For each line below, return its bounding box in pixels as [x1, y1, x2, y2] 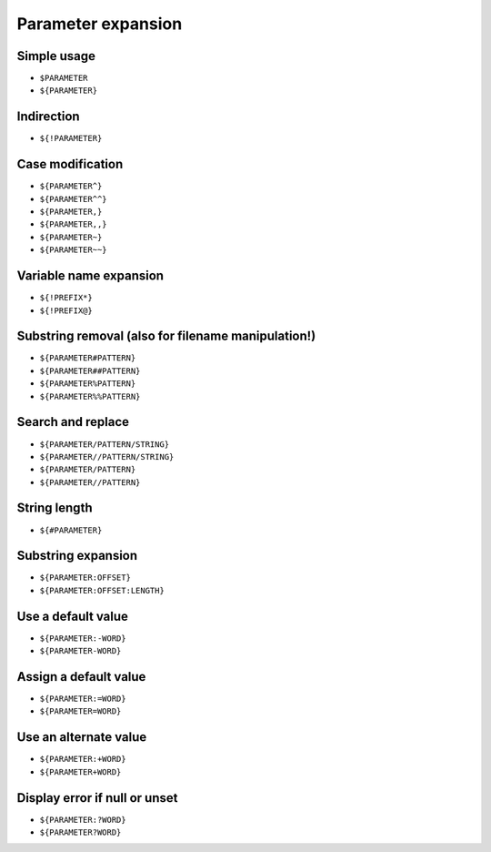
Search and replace [16, 414, 130, 430]
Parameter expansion [16, 14, 183, 34]
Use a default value [16, 608, 129, 624]
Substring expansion [16, 548, 138, 563]
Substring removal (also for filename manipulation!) [16, 329, 316, 344]
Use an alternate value [16, 729, 147, 745]
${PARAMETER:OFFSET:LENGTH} [39, 585, 165, 595]
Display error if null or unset [16, 790, 178, 806]
